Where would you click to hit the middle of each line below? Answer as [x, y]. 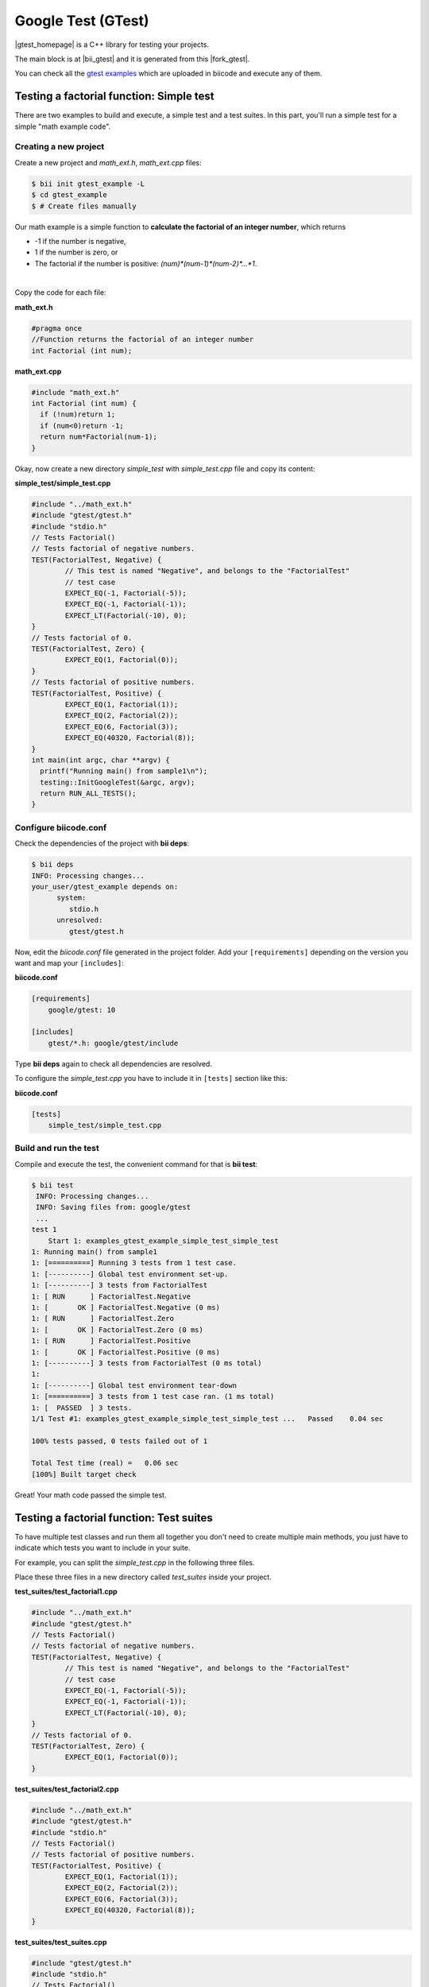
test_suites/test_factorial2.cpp [67, 1789]
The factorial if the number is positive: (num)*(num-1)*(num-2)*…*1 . [146, 263]
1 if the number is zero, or [76, 252]
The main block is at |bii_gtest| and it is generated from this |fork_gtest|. [132, 59]
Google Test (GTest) [82, 21]
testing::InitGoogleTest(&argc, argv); [118, 782]
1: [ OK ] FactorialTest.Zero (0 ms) [118, 1330]
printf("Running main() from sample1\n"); [124, 771]
